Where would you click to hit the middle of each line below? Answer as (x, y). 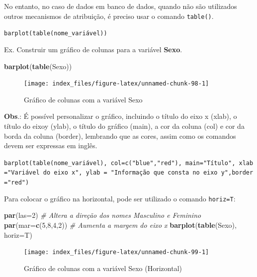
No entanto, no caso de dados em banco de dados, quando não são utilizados (121, 6)
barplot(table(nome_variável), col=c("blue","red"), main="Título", (120, 163)
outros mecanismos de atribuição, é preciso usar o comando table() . (109, 16)
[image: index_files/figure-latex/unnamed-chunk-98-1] (117, 84)
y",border (237, 173)
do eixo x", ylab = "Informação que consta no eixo (130, 173)
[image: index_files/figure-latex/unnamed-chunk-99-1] (117, 252)
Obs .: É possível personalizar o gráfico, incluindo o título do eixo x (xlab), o (121, 116)
